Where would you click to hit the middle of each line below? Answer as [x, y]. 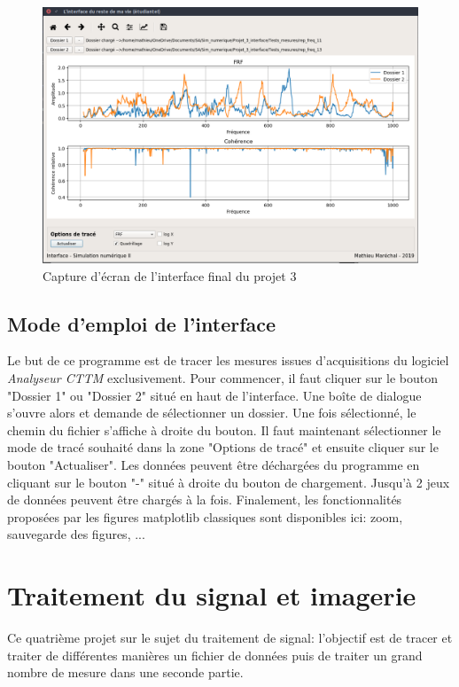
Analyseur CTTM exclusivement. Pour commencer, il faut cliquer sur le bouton [223, 378]
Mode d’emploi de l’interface [142, 323]
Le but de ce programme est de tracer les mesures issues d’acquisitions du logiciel [228, 360]
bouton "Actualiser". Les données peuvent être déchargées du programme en [214, 464]
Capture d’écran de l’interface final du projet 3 [170, 275]
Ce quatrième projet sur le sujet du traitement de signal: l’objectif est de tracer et [230, 638]
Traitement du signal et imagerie [212, 595]
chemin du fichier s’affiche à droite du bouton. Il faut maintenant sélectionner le [224, 429]
